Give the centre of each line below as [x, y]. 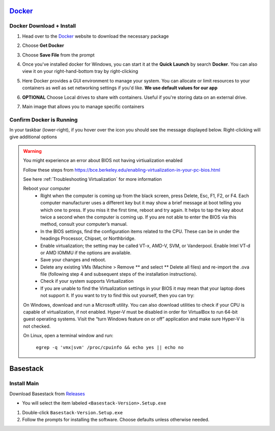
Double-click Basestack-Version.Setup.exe [73, 412]
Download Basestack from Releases [47, 394]
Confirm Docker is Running [44, 120]
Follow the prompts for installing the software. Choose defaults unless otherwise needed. [116, 419]
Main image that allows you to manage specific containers [83, 106]
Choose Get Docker [43, 45]
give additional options [33, 137]
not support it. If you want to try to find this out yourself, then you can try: [117, 295]
